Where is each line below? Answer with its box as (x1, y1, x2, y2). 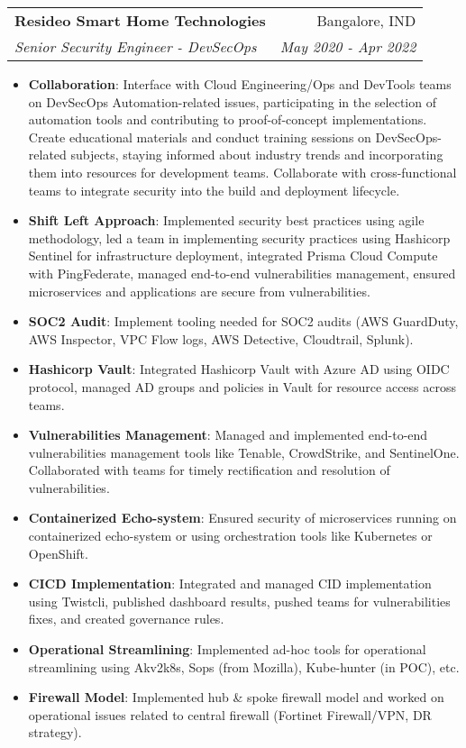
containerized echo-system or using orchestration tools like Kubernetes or (28, 526, 433, 545)
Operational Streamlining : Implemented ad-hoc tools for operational (28, 640, 426, 659)
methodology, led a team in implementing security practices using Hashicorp (28, 228, 451, 247)
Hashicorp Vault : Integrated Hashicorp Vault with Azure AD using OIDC (28, 360, 450, 379)
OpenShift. (28, 543, 88, 562)
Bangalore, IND (316, 10, 416, 31)
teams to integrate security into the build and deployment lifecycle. (28, 180, 400, 199)
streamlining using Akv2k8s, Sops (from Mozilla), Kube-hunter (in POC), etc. (28, 657, 460, 676)
